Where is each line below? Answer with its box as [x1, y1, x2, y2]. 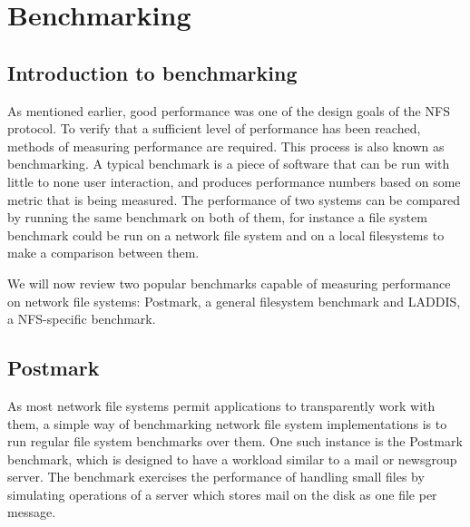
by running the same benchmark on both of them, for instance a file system [7, 208, 427, 227]
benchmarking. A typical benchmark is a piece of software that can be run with [7, 154, 450, 173]
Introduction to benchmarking [7, 58, 298, 86]
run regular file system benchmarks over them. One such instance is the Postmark [7, 432, 463, 451]
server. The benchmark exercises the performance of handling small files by [7, 467, 425, 486]
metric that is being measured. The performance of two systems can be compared [7, 190, 461, 209]
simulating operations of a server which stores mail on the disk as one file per [7, 484, 437, 503]
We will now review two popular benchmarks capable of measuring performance [7, 273, 451, 292]
